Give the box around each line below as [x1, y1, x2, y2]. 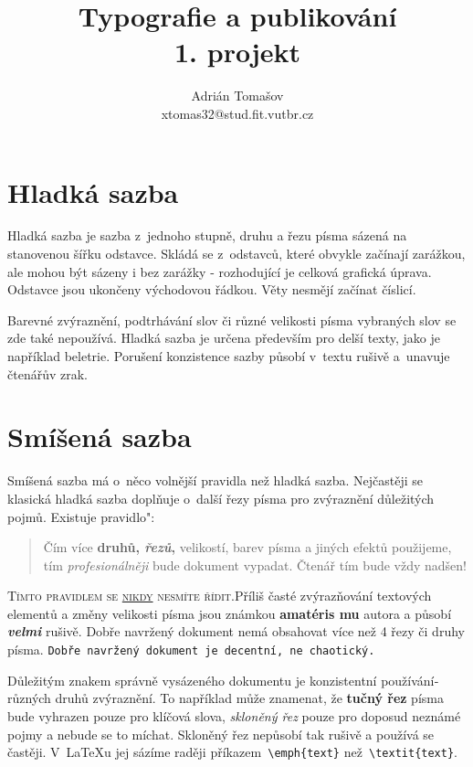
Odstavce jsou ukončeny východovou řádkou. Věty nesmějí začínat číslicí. [7, 280, 416, 299]
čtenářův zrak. [7, 364, 88, 383]
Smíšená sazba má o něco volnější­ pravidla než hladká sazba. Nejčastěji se [7, 471, 424, 490]
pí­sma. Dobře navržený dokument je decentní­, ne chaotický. [7, 640, 375, 659]
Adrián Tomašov [191, 86, 284, 105]
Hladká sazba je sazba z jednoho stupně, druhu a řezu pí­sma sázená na [7, 226, 407, 245]
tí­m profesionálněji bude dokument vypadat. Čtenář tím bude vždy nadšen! [43, 555, 468, 574]
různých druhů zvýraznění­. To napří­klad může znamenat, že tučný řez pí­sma [7, 688, 444, 708]
